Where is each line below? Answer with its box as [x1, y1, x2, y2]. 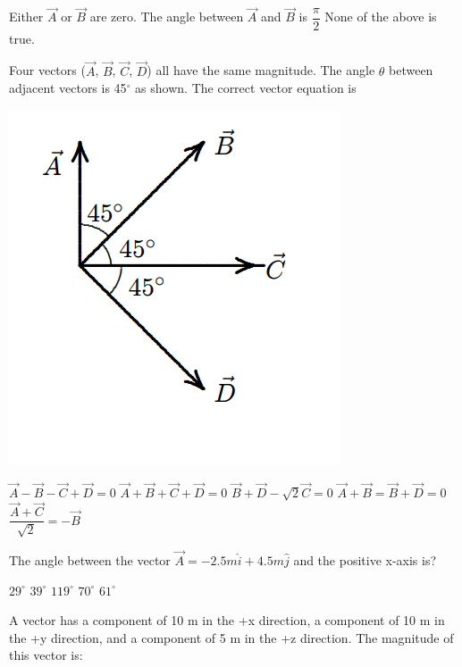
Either [9, 7, 44, 26]
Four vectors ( [9, 61, 86, 79]
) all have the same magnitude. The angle [147, 61, 375, 79]
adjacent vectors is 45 [9, 79, 127, 97]
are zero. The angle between [89, 7, 244, 26]
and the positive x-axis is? [293, 551, 437, 570]
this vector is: [9, 646, 83, 664]
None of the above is [324, 7, 437, 26]
